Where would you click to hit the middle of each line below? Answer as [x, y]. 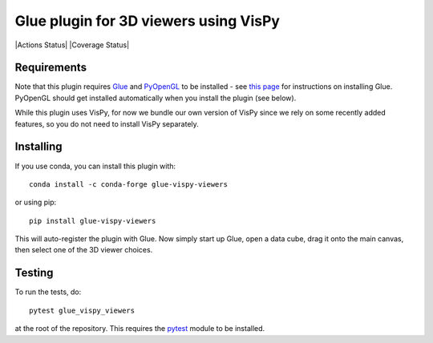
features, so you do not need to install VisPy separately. [107, 123]
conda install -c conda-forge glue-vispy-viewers [129, 184]
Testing [34, 273]
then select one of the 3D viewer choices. [84, 250]
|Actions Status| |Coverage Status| [72, 45]
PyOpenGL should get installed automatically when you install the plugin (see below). [156, 98]
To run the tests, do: [48, 292]
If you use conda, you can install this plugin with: [95, 166]
